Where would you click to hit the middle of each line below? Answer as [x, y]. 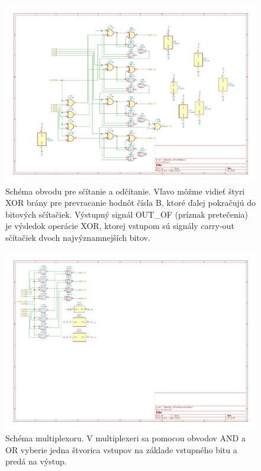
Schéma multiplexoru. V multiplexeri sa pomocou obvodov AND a [125, 438]
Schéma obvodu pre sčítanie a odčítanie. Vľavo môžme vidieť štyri [125, 191]
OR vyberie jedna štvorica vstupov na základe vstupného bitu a [121, 449]
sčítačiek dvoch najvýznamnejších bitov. [78, 238]
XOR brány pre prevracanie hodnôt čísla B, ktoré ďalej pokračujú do [131, 203]
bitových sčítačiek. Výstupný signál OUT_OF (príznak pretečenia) [127, 214]
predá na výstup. [36, 461]
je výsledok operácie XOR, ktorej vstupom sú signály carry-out [120, 226]
